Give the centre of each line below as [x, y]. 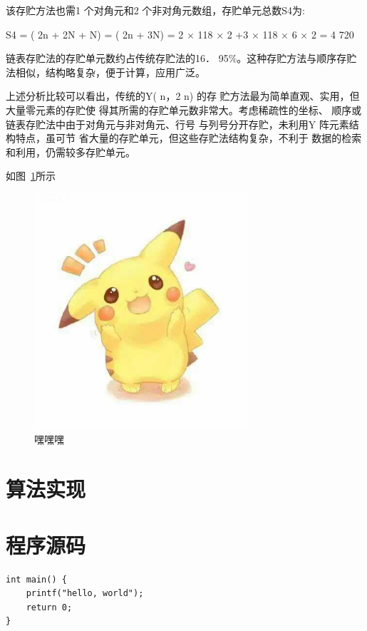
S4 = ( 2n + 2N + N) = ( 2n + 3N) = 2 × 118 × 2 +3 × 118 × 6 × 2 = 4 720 [180, 34]
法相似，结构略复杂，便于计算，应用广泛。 [105, 72]
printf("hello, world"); [85, 594]
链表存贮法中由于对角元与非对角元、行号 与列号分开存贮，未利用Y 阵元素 [177, 124]
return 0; [49, 607]
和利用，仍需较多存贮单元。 [71, 152]
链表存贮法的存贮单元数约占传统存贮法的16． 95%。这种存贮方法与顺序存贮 [181, 58]
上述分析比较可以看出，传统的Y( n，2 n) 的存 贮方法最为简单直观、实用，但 [183, 96]
